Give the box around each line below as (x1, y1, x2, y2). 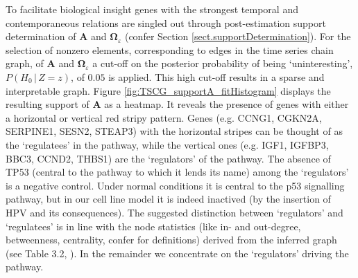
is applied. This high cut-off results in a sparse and (108, 69, 325, 84)
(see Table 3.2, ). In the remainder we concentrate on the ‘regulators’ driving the (6, 245, 349, 260)
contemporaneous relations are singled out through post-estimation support (6, 15, 326, 30)
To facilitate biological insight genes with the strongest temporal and (6, 2, 298, 16)
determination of (6, 29, 76, 44)
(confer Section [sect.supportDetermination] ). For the (124, 29, 351, 44)
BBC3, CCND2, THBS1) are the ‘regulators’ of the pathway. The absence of (6, 151, 331, 165)
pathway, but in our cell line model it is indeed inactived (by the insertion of (6, 192, 331, 206)
